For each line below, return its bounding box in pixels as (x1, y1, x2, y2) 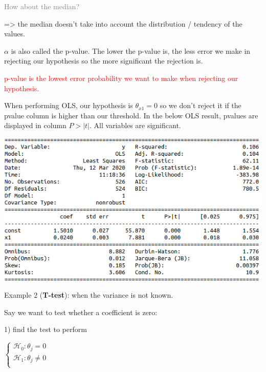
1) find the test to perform (4, 324, 87, 335)
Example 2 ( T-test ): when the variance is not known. (4, 290, 173, 300)
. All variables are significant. (89, 120, 181, 131)
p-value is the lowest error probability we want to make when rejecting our (4, 72, 238, 83)
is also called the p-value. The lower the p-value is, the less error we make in (11, 45, 251, 56)
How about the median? (4, 1, 79, 11)
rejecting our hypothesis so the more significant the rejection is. (4, 55, 203, 66)
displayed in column (4, 120, 66, 131)
